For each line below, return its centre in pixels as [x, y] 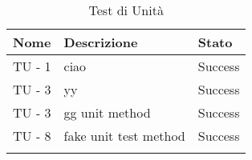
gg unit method [107, 112]
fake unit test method [124, 136]
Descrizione [101, 42]
